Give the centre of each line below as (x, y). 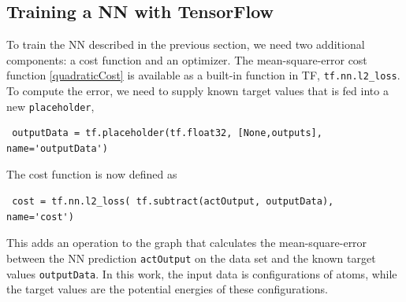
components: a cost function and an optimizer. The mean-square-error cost (187, 59)
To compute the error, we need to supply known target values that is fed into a (197, 91)
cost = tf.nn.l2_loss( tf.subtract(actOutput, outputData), (173, 202)
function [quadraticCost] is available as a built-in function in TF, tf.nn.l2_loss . (203, 75)
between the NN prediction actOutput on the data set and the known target (191, 258)
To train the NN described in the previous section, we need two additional (186, 44)
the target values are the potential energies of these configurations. (168, 289)
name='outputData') (57, 148)
